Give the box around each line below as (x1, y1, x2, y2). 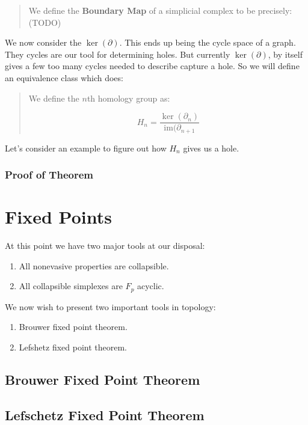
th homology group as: (87, 91, 170, 104)
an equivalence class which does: (5, 71, 123, 84)
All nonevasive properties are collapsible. (19, 259, 169, 272)
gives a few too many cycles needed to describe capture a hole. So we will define (5, 60, 300, 72)
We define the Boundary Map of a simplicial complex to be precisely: (28, 4, 292, 16)
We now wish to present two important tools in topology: (5, 300, 216, 313)
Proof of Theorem (5, 167, 93, 182)
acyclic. (137, 280, 164, 292)
